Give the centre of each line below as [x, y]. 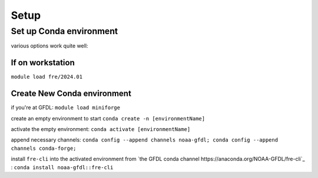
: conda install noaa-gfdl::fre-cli [62, 167]
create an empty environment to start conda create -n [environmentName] [108, 118]
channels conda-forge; [44, 148]
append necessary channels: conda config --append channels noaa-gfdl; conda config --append [145, 140]
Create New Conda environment [71, 94]
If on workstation [43, 63]
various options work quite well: [49, 46]
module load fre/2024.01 [47, 77]
